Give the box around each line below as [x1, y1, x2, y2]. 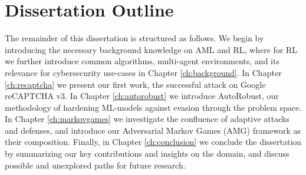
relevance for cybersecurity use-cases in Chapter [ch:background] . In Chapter [5, 66, 282, 78]
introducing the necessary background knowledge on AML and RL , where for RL [5, 43, 298, 55]
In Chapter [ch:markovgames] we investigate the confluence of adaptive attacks [5, 113, 289, 125]
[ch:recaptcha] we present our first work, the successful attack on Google [5, 78, 266, 90]
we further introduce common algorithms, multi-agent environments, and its [5, 55, 279, 67]
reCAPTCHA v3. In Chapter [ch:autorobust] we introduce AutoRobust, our [5, 90, 279, 102]
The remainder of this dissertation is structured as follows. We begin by [5, 32, 264, 44]
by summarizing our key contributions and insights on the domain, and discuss [5, 147, 289, 160]
